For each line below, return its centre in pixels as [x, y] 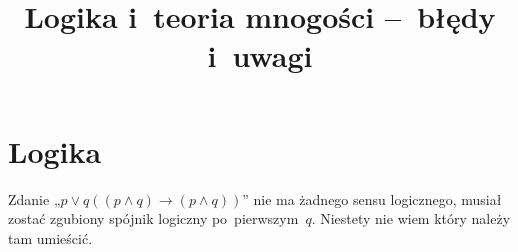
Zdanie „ [34, 198]
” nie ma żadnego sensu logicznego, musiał [372, 198]
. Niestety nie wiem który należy [411, 218]
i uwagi [260, 55]
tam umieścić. [50, 237]
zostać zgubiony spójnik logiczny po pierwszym [153, 218]
